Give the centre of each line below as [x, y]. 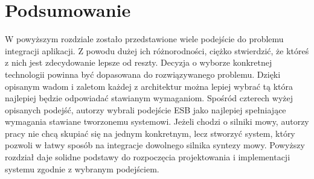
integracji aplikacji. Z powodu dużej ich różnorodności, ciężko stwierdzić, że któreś [157, 50]
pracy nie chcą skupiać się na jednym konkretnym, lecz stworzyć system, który [150, 133]
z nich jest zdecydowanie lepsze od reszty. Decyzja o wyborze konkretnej [139, 62]
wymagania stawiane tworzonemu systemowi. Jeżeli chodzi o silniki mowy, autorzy [157, 121]
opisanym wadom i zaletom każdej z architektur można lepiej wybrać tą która [149, 86]
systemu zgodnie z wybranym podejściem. [82, 168]
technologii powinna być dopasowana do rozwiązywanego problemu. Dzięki [143, 74]
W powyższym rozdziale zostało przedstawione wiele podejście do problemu [144, 39]
